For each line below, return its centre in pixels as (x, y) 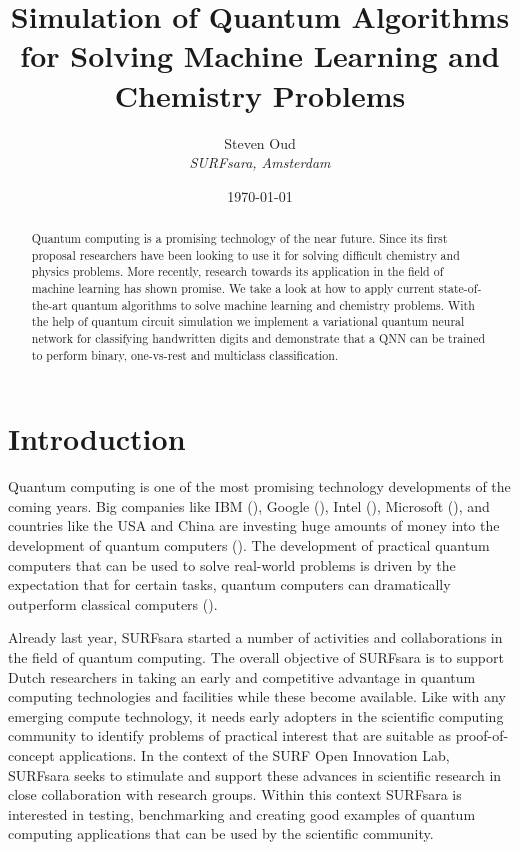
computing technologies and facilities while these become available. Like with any (257, 696)
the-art (49, 304)
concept (31, 754)
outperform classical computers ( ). (113, 603)
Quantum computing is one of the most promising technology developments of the (259, 486)
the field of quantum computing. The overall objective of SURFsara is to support (256, 657)
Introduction (97, 438)
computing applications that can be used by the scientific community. (221, 833)
